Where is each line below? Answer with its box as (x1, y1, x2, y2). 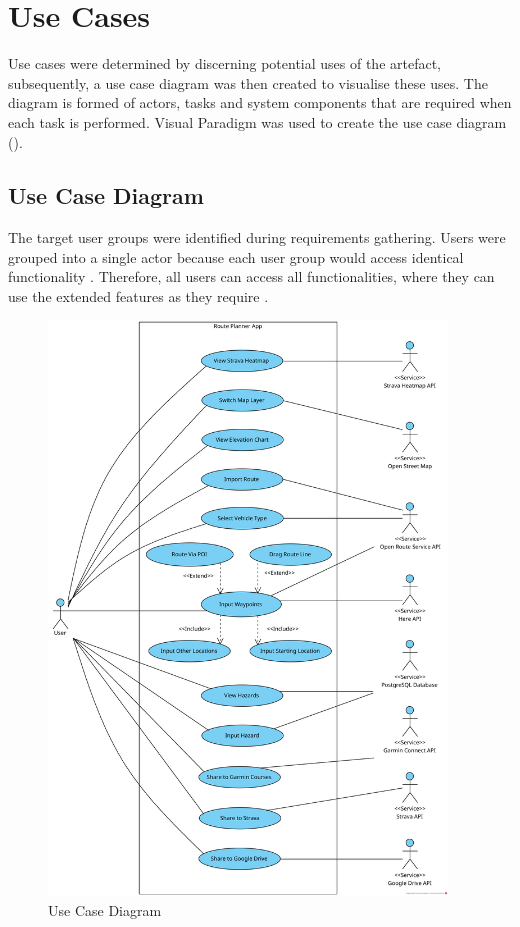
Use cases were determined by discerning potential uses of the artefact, (8, 53, 442, 74)
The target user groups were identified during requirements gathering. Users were (8, 227, 506, 248)
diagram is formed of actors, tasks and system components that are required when (8, 92, 512, 113)
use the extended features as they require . (8, 286, 269, 307)
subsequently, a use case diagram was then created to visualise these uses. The (8, 72, 488, 93)
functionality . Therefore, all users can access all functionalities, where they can (8, 266, 495, 287)
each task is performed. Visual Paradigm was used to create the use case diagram (8, 111, 507, 132)
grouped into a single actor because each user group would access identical (8, 246, 464, 267)
